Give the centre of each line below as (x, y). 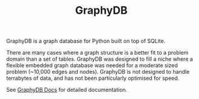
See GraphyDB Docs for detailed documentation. (67, 90)
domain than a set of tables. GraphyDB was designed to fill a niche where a (99, 59)
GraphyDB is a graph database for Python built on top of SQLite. (86, 41)
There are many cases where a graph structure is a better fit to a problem (97, 53)
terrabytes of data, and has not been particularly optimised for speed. (93, 78)
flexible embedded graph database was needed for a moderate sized (92, 65)
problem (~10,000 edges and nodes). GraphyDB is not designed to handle (98, 72)
